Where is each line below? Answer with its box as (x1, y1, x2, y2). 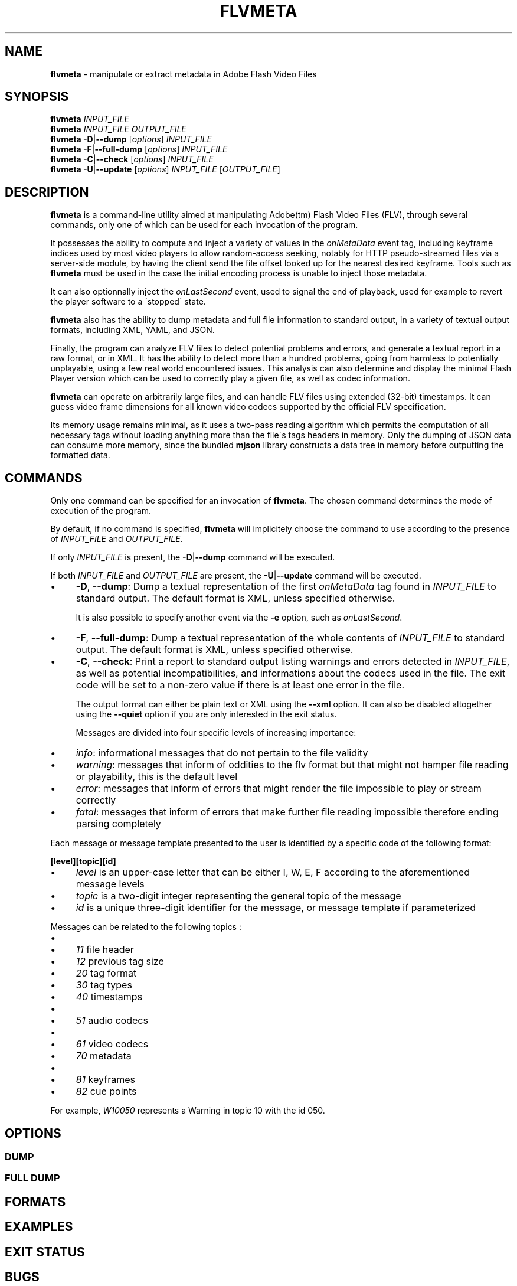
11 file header (76, 944, 134, 956)
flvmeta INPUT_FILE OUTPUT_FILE (50, 124, 186, 135)
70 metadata (76, 1050, 132, 1062)
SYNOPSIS (5, 89, 69, 105)
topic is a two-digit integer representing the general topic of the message (76, 890, 401, 902)
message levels (76, 878, 145, 890)
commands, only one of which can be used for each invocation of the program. (50, 220, 358, 230)
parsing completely (76, 818, 161, 830)
